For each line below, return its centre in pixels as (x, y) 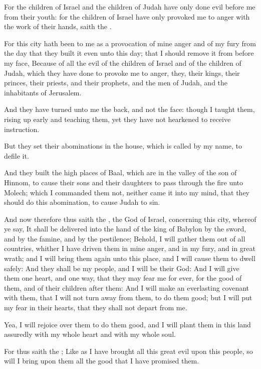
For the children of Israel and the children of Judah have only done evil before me (130, 7)
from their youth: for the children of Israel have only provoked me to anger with (127, 16)
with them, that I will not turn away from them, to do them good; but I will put (128, 297)
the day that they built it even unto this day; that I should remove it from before (129, 53)
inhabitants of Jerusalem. (43, 92)
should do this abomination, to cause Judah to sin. (82, 202)
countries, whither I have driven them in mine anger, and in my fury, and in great (130, 248)
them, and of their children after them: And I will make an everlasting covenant (127, 287)
